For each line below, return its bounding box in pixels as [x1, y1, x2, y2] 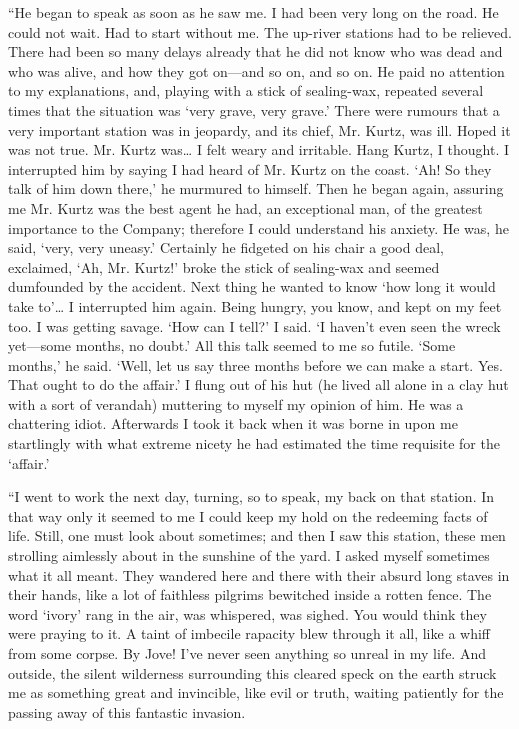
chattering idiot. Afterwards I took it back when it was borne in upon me [8, 413, 458, 434]
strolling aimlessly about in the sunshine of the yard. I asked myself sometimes [8, 545, 490, 566]
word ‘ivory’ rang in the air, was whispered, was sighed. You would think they [8, 603, 487, 624]
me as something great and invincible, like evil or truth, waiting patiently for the [8, 682, 504, 703]
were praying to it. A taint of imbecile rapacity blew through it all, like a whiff [8, 623, 490, 644]
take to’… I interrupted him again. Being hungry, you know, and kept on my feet [8, 295, 502, 316]
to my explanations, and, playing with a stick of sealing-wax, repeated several [8, 80, 484, 101]
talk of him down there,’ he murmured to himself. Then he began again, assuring [8, 178, 504, 199]
